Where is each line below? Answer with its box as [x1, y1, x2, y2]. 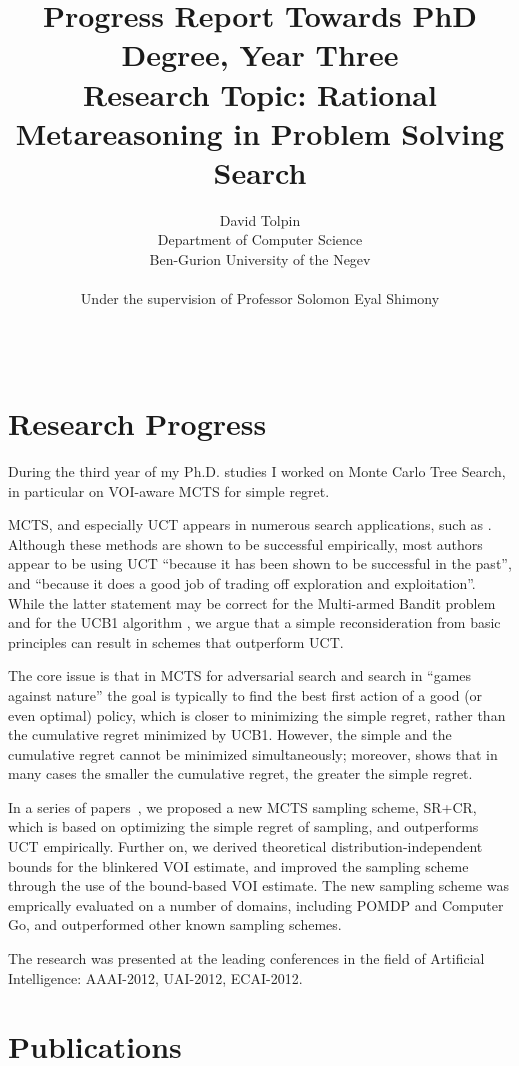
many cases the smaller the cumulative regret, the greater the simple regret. [8, 763, 473, 784]
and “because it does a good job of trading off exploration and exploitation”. [8, 572, 476, 593]
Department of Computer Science [157, 229, 363, 250]
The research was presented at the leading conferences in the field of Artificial [8, 948, 485, 969]
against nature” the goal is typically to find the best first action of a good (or [8, 684, 483, 705]
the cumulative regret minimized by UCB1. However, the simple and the [8, 724, 452, 745]
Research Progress [8, 403, 267, 444]
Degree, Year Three [121, 34, 399, 75]
